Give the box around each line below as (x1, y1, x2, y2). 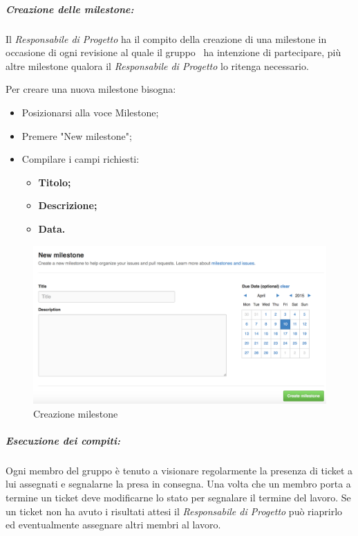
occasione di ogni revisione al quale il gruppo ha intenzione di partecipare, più (6, 45, 341, 60)
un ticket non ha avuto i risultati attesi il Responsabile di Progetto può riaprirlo (6, 503, 343, 518)
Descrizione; (38, 198, 97, 213)
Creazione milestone (33, 406, 118, 420)
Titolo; (38, 175, 71, 189)
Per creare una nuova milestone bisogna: (6, 82, 176, 96)
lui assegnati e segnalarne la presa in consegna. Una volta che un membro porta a (6, 476, 351, 491)
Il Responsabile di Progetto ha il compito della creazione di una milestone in (6, 31, 327, 46)
